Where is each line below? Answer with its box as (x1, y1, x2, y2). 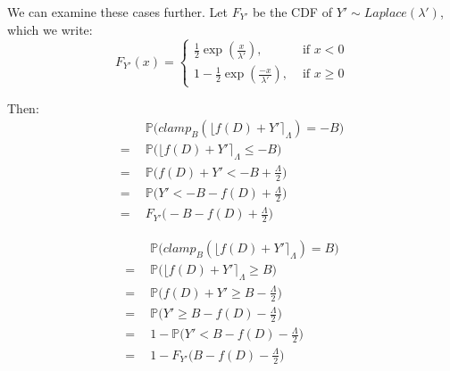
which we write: (7, 20, 93, 38)
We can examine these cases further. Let (7, 3, 229, 21)
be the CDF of (252, 3, 332, 21)
